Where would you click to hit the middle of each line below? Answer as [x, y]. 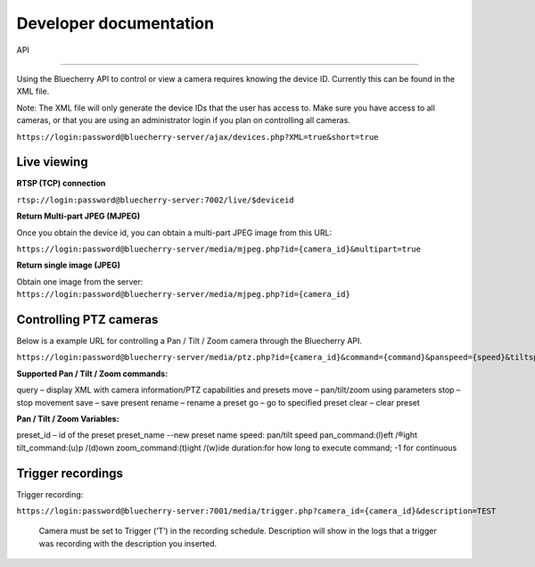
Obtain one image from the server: [80, 282]
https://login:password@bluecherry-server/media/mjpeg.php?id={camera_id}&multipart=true [218, 249]
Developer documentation [115, 23]
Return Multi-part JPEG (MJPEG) [78, 216]
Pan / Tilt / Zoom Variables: [68, 419]
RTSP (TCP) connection [61, 184]
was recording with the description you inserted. [128, 543]
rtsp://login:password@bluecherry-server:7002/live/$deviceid [155, 200]
